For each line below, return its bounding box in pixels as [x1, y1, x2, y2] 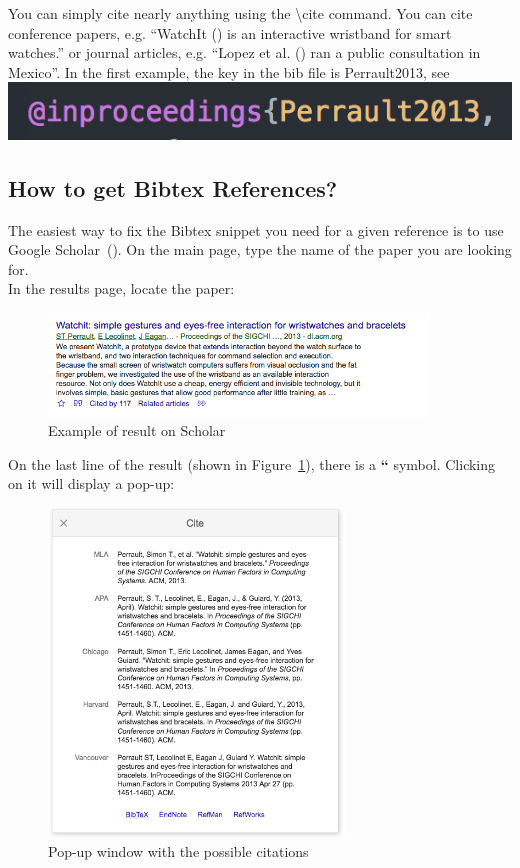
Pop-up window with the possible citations [48, 841, 309, 862]
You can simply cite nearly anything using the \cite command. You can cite [8, 3, 473, 23]
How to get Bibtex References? [8, 172, 338, 203]
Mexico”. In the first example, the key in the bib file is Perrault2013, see [8, 61, 450, 82]
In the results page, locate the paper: [8, 278, 235, 299]
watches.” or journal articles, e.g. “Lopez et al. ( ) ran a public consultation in [8, 42, 481, 63]
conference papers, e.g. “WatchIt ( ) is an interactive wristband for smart [8, 22, 452, 43]
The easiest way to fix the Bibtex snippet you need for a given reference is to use [8, 219, 504, 240]
